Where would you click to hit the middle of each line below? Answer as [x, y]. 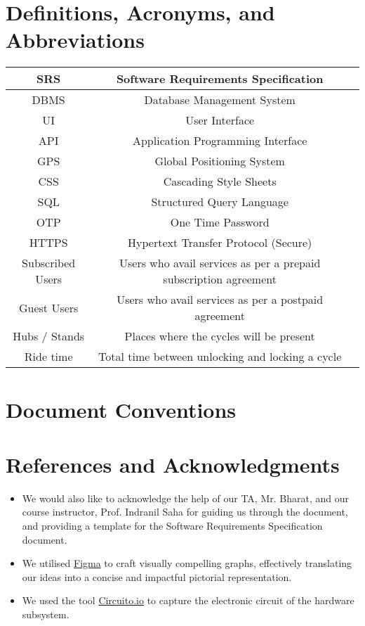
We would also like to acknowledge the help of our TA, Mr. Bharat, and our [185, 498]
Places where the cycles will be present [220, 336]
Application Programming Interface [220, 141]
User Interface [220, 120]
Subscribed [49, 263]
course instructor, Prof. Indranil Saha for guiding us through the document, [185, 512]
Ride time [48, 357]
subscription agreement [220, 279]
